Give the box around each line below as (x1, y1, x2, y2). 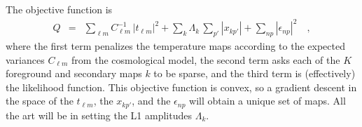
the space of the (6, 93, 74, 108)
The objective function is (6, 2, 113, 16)
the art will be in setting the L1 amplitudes (6, 107, 192, 122)
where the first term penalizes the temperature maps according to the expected (6, 38, 345, 53)
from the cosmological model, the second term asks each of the (71, 52, 340, 67)
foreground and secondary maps (6, 66, 142, 81)
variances (6, 52, 45, 67)
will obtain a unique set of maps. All (189, 93, 346, 108)
